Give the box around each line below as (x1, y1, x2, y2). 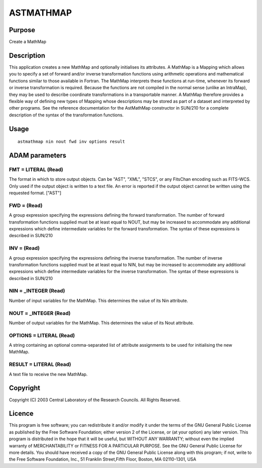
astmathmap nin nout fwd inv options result (17, 139, 126, 145)
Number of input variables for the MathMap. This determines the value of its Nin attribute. (9, 298, 188, 303)
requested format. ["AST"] (9, 190, 62, 196)
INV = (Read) (9, 245, 40, 252)
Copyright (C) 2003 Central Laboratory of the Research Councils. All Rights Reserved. (9, 397, 181, 403)
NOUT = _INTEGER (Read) (9, 310, 71, 317)
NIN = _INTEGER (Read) (9, 287, 65, 294)
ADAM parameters (9, 151, 66, 159)
